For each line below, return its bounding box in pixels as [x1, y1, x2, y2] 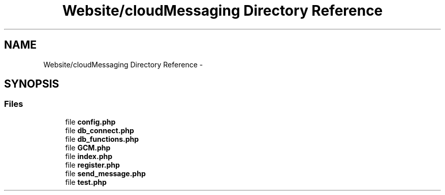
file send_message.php [65, 169, 146, 178]
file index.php [65, 151, 113, 161]
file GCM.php [65, 143, 111, 152]
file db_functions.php [65, 134, 139, 143]
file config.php [65, 117, 116, 126]
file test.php [65, 177, 107, 186]
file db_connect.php [65, 126, 134, 135]
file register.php [65, 160, 120, 169]
